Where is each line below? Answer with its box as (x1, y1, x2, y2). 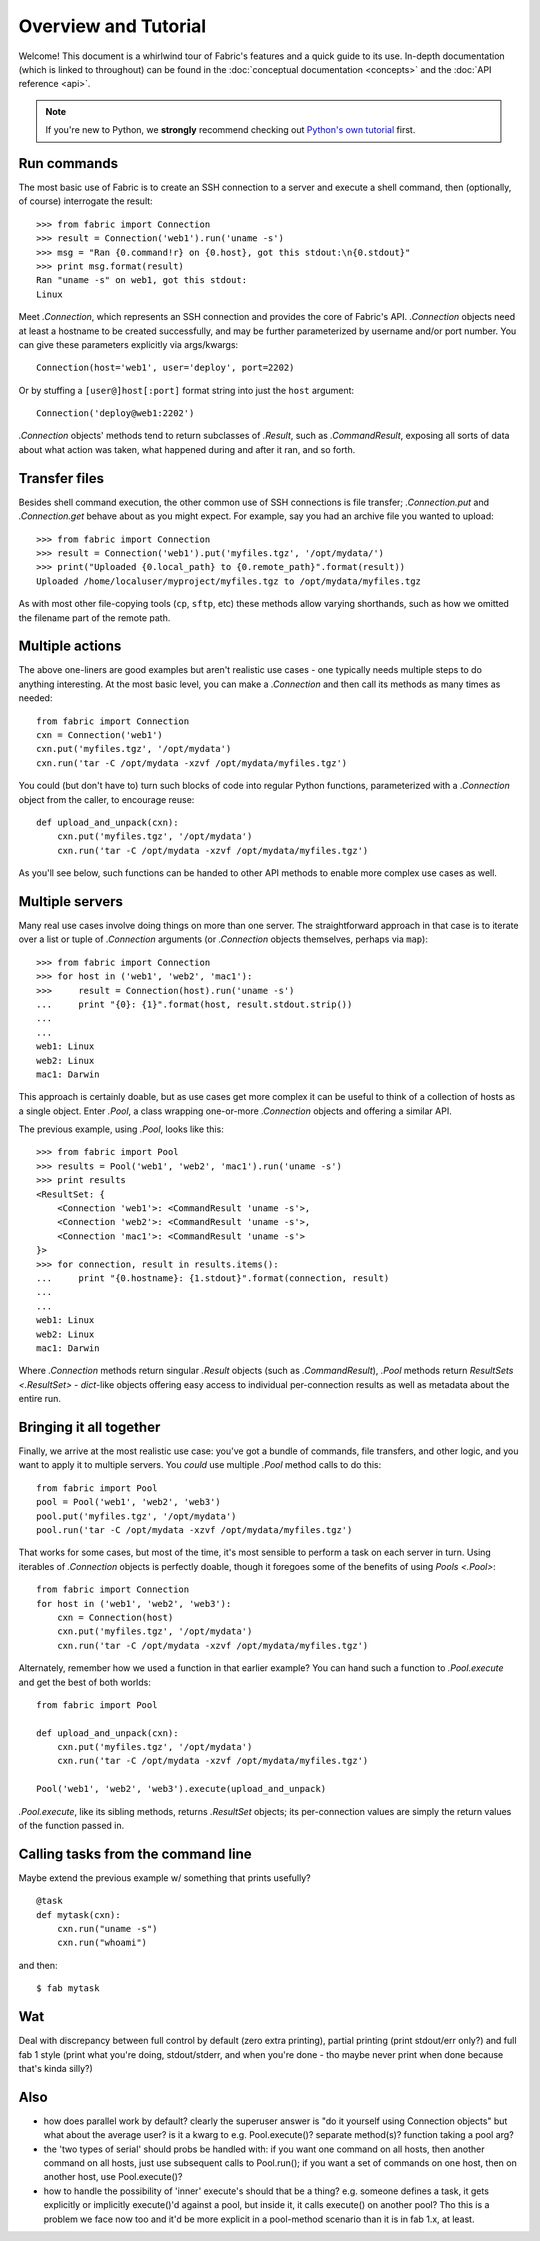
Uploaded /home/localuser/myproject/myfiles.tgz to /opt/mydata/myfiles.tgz (36, 575, 422, 587)
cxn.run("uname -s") (56, 1923, 158, 1935)
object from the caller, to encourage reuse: (18, 793, 195, 805)
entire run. (18, 1393, 62, 1405)
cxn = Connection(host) (56, 1611, 174, 1623)
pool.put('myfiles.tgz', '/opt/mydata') (36, 1510, 237, 1522)
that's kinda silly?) (18, 2062, 94, 2074)
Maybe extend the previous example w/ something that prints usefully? (18, 1871, 311, 1884)
